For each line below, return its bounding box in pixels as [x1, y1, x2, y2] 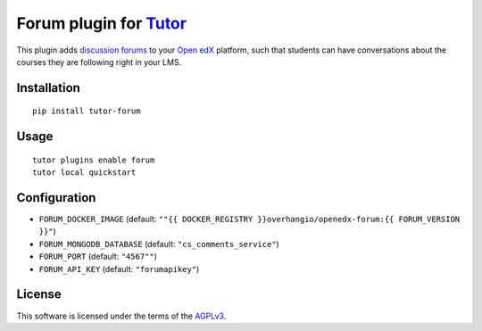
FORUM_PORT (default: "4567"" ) [38, 251, 158, 262]
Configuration [16, 190, 96, 205]
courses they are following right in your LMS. [16, 56, 182, 67]
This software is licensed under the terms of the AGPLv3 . [16, 310, 227, 321]
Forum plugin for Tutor [16, 13, 187, 33]
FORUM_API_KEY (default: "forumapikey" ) [38, 263, 200, 274]
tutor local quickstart [32, 168, 137, 178]
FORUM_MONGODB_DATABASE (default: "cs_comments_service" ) [38, 238, 280, 249]
